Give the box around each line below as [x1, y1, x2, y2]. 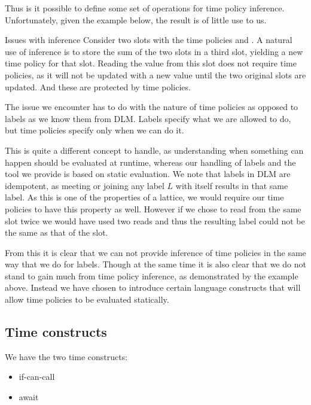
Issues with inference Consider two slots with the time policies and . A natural [5, 34, 292, 46]
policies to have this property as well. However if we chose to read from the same [5, 202, 301, 215]
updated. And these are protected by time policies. [5, 80, 191, 93]
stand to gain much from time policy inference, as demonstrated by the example [5, 269, 298, 282]
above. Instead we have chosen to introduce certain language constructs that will [5, 281, 301, 294]
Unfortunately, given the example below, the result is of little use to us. [5, 13, 267, 26]
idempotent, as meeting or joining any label [5, 179, 164, 191]
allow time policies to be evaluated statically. [5, 293, 169, 306]
